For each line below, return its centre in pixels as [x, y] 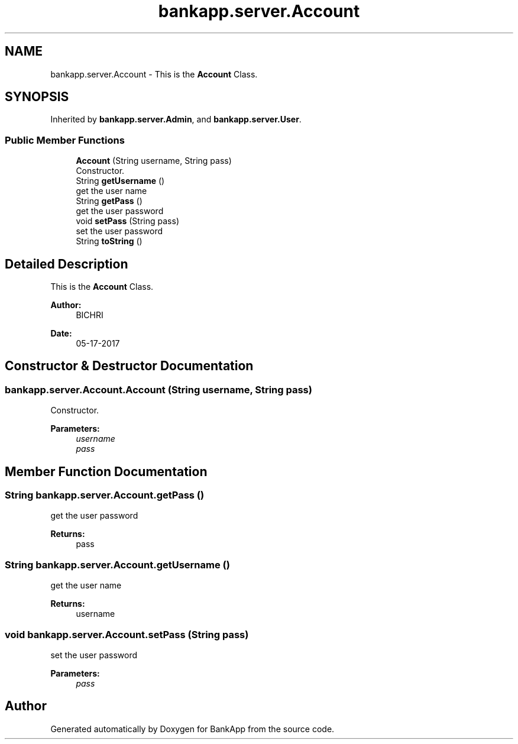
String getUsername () [120, 181]
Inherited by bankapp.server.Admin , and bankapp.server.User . [176, 119]
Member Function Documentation [106, 471]
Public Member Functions [65, 140]
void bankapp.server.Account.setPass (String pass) [127, 634]
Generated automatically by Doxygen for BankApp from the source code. [192, 729]
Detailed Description [67, 264]
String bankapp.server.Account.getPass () [105, 495]
